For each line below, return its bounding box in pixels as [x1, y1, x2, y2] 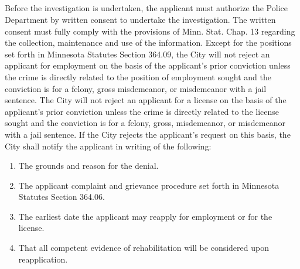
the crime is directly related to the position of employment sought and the [5, 70, 271, 83]
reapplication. [18, 253, 68, 265]
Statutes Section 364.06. [18, 190, 105, 203]
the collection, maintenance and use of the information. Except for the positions [5, 36, 292, 49]
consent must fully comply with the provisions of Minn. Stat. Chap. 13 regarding [5, 25, 295, 37]
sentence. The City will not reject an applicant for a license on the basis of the [5, 94, 287, 106]
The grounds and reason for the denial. [18, 159, 159, 172]
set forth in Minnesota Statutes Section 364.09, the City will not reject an [5, 47, 270, 60]
